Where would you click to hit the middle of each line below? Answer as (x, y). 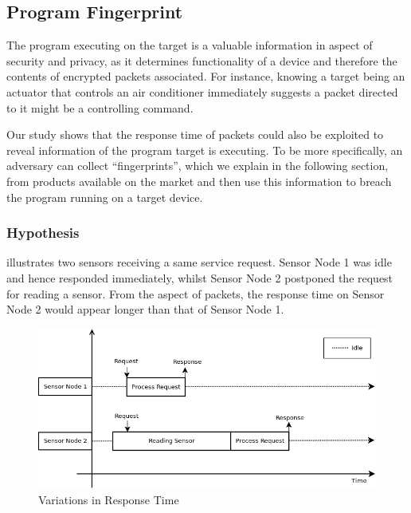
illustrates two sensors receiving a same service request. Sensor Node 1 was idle (199, 262)
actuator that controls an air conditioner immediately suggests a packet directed (202, 91)
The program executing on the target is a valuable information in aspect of (190, 45)
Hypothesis (43, 233)
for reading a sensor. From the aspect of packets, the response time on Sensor (196, 293)
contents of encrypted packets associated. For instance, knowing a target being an (206, 76)
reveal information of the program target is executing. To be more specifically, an (205, 150)
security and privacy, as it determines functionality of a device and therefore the (202, 60)
